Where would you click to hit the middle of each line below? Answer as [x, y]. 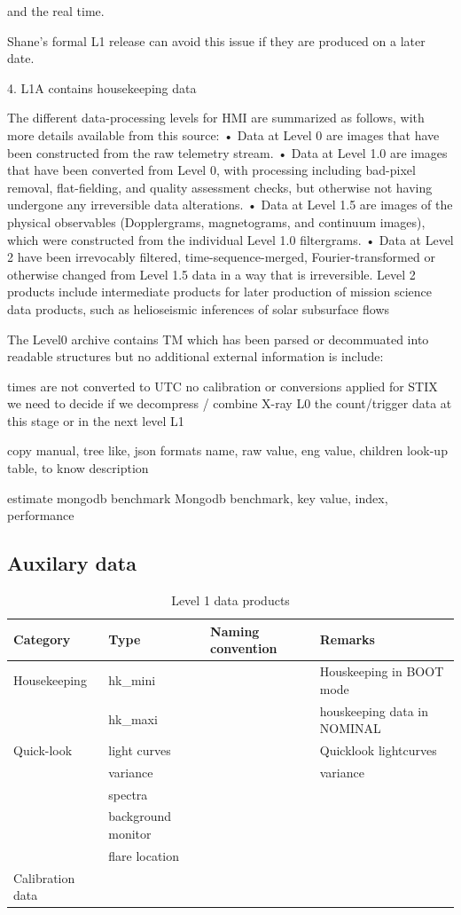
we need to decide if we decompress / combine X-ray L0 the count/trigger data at [230, 403]
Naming [235, 631]
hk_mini [132, 679]
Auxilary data [72, 563]
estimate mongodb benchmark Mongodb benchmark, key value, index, [198, 497]
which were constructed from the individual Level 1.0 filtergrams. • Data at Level [230, 239]
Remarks [347, 639]
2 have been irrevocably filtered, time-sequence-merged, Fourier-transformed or [221, 257]
